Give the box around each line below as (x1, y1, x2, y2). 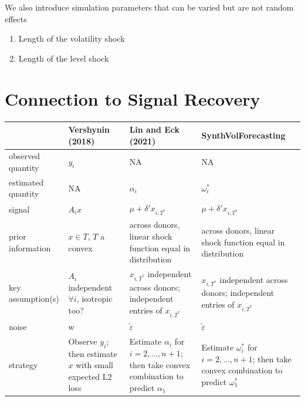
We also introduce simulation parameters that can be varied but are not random (5, 1, 294, 13)
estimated (9, 176, 44, 188)
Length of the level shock (18, 52, 109, 64)
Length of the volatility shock (18, 32, 125, 45)
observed (9, 150, 40, 162)
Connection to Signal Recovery (5, 86, 260, 110)
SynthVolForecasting (201, 129, 286, 141)
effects (5, 12, 27, 25)
